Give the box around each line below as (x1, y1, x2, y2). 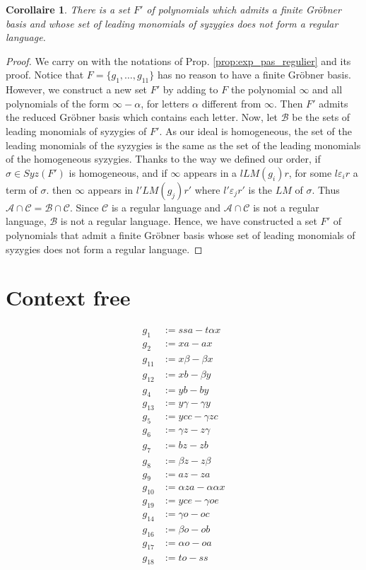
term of (6, 182, 37, 197)
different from (201, 95, 261, 110)
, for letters (141, 95, 189, 110)
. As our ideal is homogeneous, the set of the (159, 123, 352, 138)
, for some (288, 165, 332, 180)
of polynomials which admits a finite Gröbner (146, 2, 341, 16)
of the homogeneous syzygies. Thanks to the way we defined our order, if (6, 151, 321, 166)
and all (312, 82, 343, 97)
